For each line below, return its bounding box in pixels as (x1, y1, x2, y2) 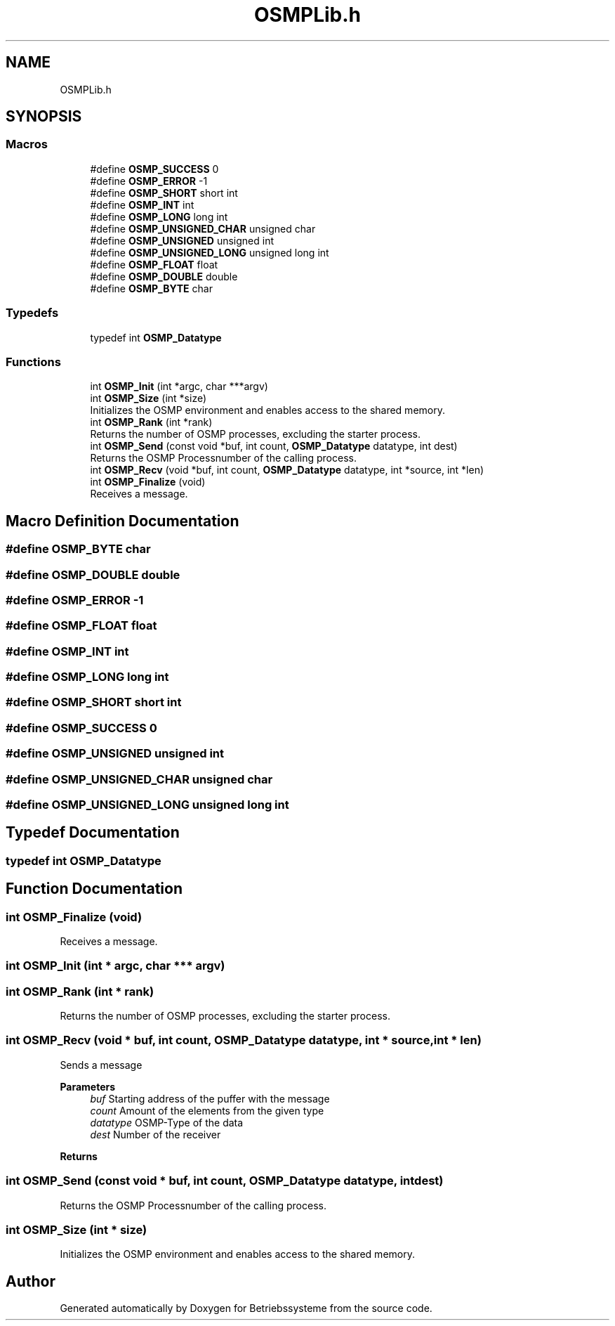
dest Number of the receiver (90, 1128, 221, 1140)
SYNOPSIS (6, 108, 82, 126)
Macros (6, 137, 48, 152)
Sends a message (60, 1058, 143, 1071)
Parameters (60, 1080, 116, 1093)
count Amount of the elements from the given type (90, 1104, 324, 1117)
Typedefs (6, 306, 59, 320)
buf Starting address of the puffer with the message (90, 1092, 330, 1105)
